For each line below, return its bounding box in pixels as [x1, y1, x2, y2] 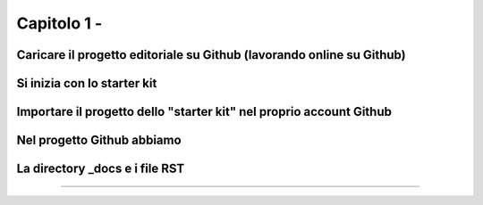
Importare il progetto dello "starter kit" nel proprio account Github [16, 104, 393, 119]
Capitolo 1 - [16, 13, 103, 33]
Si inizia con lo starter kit [16, 76, 157, 91]
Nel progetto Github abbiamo [16, 133, 182, 148]
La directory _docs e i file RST [16, 161, 185, 176]
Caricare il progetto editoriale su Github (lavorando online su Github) [16, 47, 406, 62]
